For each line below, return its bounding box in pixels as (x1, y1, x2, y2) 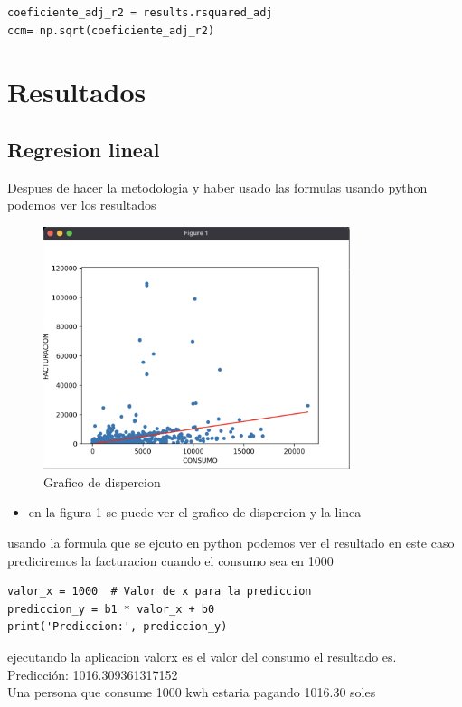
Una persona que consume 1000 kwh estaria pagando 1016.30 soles (7, 683, 376, 702)
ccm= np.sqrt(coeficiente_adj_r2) (7, 24, 215, 37)
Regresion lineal (7, 135, 160, 163)
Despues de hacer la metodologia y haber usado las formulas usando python (7, 177, 428, 196)
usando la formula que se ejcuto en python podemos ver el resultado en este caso (7, 533, 455, 552)
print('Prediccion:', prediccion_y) (7, 620, 228, 634)
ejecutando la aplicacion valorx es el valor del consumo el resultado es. (7, 646, 397, 665)
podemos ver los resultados (7, 195, 156, 214)
